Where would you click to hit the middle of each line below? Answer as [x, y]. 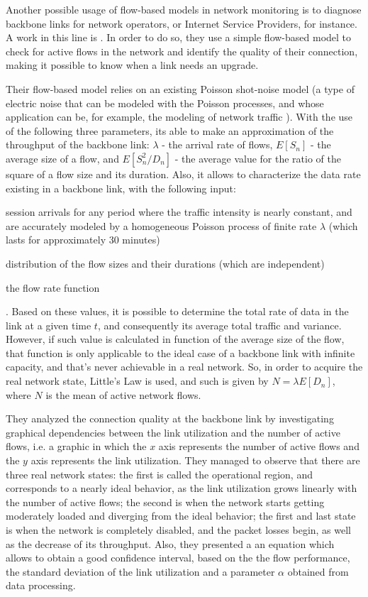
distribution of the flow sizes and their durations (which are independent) [165, 263]
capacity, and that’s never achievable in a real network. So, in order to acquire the [184, 367]
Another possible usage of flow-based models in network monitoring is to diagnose [184, 9]
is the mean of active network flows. [123, 394]
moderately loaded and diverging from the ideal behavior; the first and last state [181, 516]
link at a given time [49, 325]
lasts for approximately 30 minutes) [83, 240]
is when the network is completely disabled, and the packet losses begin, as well [179, 530]
